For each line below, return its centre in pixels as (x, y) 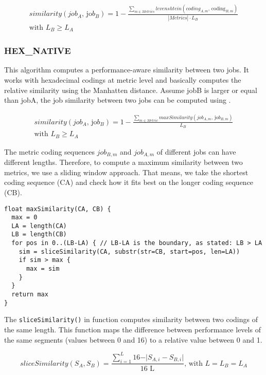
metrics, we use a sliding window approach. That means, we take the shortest (126, 172)
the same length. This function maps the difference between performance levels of (132, 330)
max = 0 (24, 218)
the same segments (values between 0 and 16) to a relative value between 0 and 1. (133, 339)
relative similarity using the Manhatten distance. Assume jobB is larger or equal (131, 90)
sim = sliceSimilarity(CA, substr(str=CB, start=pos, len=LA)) (129, 251)
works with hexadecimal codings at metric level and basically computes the (123, 79)
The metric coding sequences (49, 151)
